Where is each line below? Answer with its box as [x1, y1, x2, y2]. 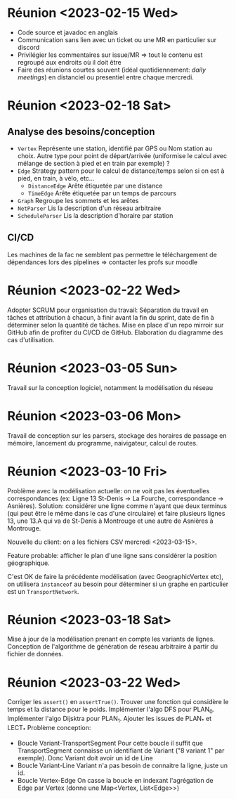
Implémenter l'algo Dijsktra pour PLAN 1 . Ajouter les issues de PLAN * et [7, 715, 212, 725]
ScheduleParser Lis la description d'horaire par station [17, 211, 173, 219]
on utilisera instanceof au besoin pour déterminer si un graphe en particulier [7, 580, 229, 588]
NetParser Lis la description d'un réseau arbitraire [17, 204, 162, 212]
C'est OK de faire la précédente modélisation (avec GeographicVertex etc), [7, 572, 223, 580]
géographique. [7, 559, 51, 567]
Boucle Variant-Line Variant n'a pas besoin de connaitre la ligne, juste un [17, 761, 228, 769]
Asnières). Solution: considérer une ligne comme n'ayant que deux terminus [7, 501, 227, 510]
